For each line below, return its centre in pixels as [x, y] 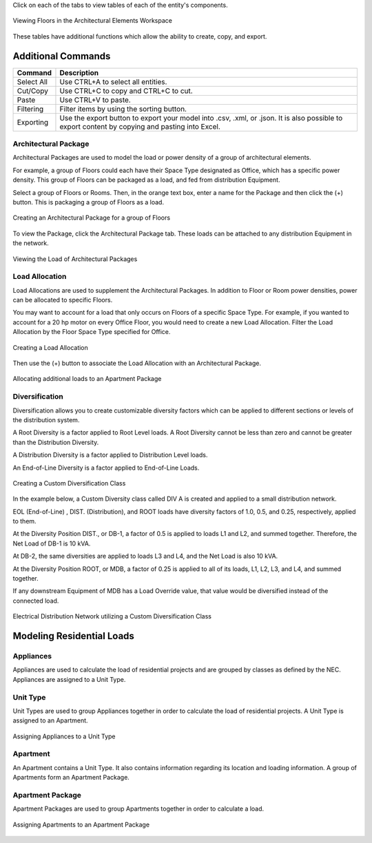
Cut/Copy [32, 91]
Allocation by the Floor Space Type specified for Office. [92, 332]
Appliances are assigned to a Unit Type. [69, 679]
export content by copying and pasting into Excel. [140, 126]
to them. [25, 521]
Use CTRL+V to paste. [95, 100]
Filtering [30, 109]
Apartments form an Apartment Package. [71, 778]
